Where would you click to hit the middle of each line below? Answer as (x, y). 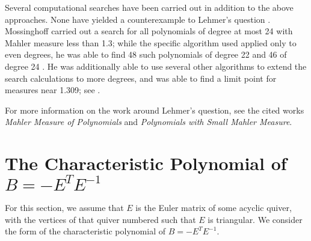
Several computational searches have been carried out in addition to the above (149, 7)
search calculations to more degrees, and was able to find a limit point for (141, 78)
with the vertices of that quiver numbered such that (100, 219)
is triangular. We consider (255, 219)
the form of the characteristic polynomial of (85, 231)
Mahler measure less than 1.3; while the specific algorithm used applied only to (151, 42)
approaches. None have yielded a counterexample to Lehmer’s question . (138, 19)
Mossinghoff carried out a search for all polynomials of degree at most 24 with (149, 31)
